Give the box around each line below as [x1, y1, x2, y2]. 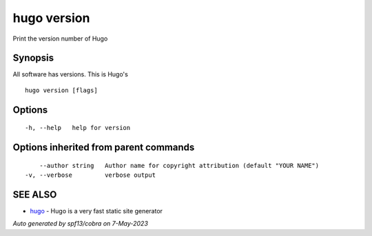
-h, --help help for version [25, 124, 131, 132]
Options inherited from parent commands [12, 142, 195, 153]
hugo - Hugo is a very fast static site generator [30, 206, 163, 215]
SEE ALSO [12, 189, 57, 200]
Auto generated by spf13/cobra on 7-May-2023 [12, 219, 148, 228]
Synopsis [12, 52, 54, 64]
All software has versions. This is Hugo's [12, 70, 129, 78]
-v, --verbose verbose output [25, 171, 156, 179]
